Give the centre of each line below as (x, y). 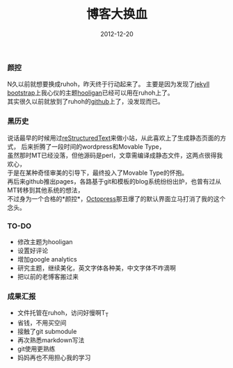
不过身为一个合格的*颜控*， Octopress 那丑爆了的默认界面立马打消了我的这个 (116, 198)
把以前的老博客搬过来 (48, 276)
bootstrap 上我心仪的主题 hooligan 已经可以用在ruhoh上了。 (90, 93)
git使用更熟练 (36, 349)
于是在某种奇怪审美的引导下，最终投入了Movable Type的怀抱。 (98, 173)
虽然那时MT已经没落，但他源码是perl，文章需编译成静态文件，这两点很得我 (115, 155)
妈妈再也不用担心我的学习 (54, 358)
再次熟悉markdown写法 (51, 340)
